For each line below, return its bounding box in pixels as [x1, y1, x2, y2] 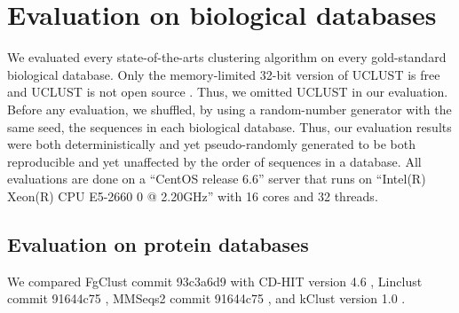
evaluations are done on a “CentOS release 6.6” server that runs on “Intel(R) [7, 169, 426, 188]
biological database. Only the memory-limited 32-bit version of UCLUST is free [7, 65, 440, 83]
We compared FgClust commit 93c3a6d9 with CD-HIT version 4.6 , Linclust [7, 271, 423, 290]
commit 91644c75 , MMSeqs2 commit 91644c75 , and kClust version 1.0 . [7, 289, 406, 308]
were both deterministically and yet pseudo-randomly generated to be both [7, 135, 415, 153]
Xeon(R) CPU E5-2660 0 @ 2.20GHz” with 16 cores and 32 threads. [7, 186, 378, 205]
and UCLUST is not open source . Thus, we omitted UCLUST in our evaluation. [7, 82, 448, 101]
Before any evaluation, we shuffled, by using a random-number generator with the [7, 99, 452, 118]
